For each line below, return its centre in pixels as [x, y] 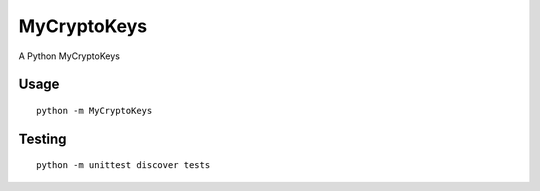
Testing [42, 138]
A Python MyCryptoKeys [69, 56]
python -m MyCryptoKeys [94, 110]
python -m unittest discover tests [123, 165]
